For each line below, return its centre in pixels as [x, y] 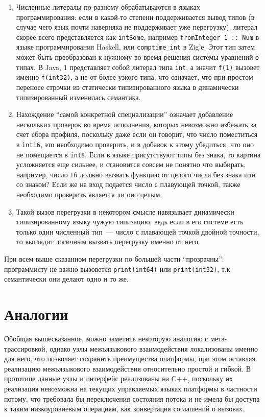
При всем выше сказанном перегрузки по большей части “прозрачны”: [114, 259]
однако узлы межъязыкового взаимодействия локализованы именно [154, 348]
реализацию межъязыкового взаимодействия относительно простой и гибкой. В [128, 368]
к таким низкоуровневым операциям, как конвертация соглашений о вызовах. [124, 409]
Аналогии [36, 314]
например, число [42, 174]
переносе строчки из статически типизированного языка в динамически [127, 87]
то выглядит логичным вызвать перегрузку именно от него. [108, 241]
